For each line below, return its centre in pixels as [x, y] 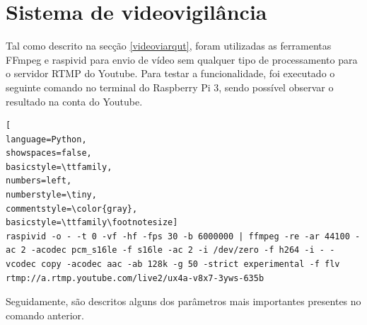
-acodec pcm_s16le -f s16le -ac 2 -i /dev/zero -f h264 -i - [178, 250]
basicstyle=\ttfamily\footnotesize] [92, 223]
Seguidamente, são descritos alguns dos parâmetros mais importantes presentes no [183, 301]
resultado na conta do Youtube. [74, 101]
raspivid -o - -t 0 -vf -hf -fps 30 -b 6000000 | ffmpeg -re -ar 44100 [178, 236]
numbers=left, [39, 181]
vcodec [21, 264]
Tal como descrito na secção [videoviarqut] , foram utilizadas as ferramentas [169, 46]
